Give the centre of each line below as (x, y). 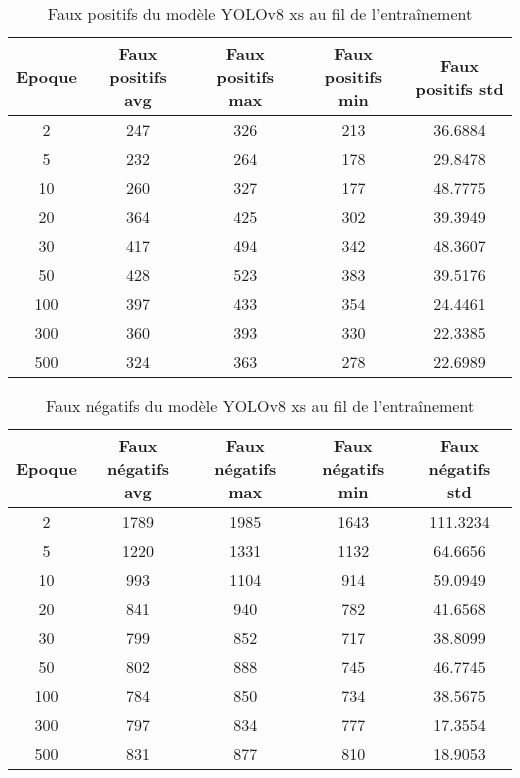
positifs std (459, 88)
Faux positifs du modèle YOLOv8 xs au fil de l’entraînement (260, 13)
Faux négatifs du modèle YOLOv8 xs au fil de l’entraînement (260, 405)
